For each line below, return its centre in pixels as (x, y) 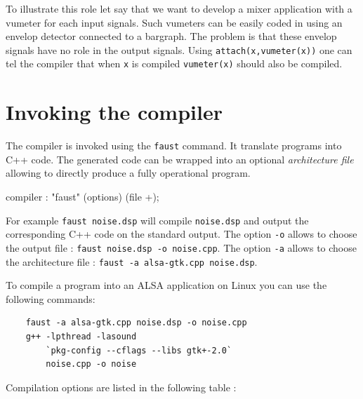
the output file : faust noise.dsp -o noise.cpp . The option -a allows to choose (181, 247)
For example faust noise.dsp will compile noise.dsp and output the (157, 220)
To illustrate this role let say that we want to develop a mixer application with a (179, 8)
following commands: (51, 298)
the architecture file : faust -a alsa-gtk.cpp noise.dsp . (132, 261)
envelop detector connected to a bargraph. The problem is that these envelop (171, 36)
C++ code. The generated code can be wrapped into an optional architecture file (180, 159)
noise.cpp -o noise (91, 364)
